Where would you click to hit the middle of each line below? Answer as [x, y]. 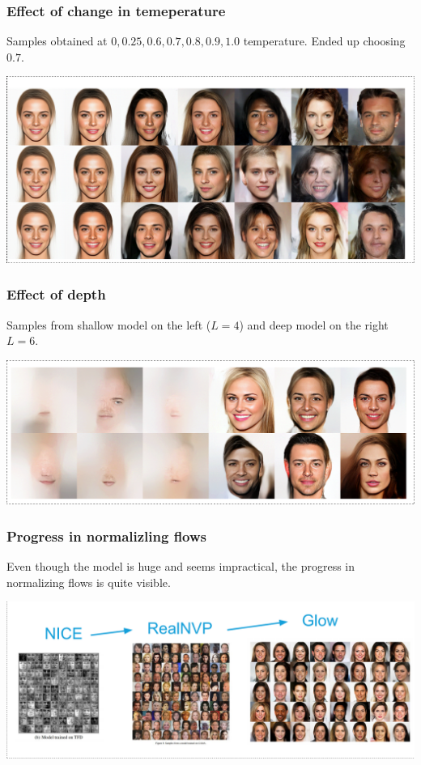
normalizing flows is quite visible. [89, 582]
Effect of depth [56, 294]
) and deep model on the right [314, 324]
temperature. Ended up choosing [324, 41]
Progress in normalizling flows [107, 535]
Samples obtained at [57, 41]
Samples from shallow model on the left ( [109, 324]
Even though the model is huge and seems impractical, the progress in [181, 566]
